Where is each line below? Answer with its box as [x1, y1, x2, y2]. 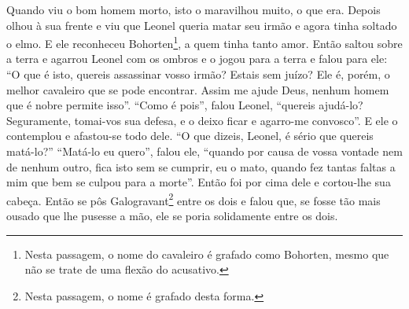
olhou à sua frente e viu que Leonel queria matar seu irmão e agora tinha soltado [6, 17, 397, 33]
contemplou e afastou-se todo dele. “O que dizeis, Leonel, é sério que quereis [6, 127, 374, 144]
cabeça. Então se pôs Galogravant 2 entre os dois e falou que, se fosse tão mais [6, 189, 381, 208]
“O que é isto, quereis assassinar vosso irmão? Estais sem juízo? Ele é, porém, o [6, 66, 390, 83]
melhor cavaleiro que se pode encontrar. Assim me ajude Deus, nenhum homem [6, 81, 389, 97]
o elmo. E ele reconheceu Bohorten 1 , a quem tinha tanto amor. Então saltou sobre [6, 33, 403, 51]
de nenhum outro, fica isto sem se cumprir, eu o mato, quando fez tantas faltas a [6, 158, 396, 175]
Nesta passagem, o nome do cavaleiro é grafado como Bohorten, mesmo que [24, 245, 389, 262]
